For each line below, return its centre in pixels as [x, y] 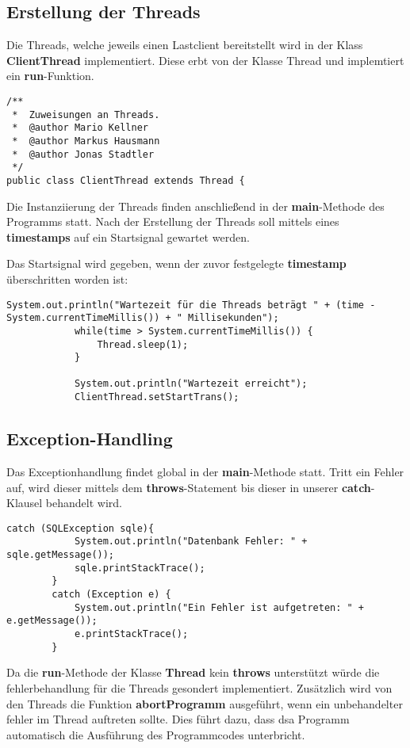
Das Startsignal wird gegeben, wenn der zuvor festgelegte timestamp [176, 263]
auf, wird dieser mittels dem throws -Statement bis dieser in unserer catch [189, 487]
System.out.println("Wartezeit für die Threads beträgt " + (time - [191, 305]
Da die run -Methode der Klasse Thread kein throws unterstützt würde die [193, 672]
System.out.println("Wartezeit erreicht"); [191, 384]
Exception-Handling [90, 439]
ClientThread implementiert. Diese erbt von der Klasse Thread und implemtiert [205, 60]
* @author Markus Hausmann [86, 141]
